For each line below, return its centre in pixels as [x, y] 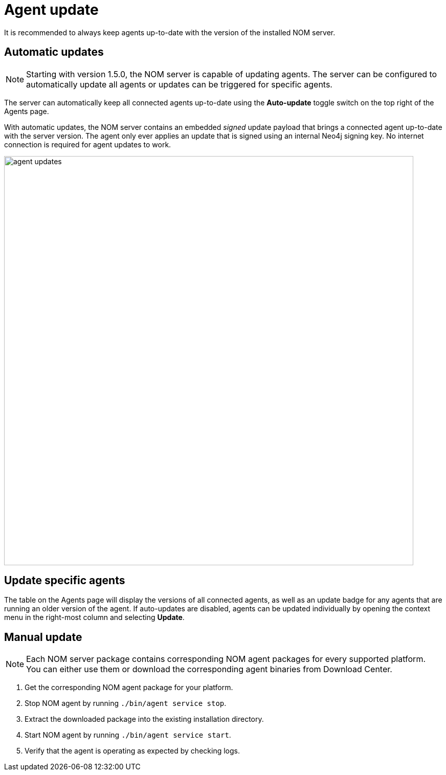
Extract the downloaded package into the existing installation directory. [144, 719]
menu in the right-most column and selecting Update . [94, 617]
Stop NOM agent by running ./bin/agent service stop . [126, 703]
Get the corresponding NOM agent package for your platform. [129, 688]
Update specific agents [65, 581]
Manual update [43, 637]
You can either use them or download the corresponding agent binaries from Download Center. [209, 669]
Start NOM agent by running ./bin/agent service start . [128, 735]
